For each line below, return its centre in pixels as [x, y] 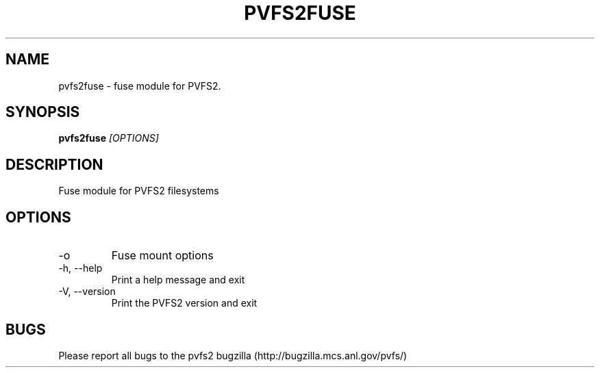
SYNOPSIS [43, 112]
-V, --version [87, 292]
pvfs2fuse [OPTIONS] [109, 138]
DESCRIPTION [54, 164]
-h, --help [80, 268]
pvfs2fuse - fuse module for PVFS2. [140, 86]
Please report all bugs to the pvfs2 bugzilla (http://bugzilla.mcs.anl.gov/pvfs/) [233, 355]
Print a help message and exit [178, 280]
